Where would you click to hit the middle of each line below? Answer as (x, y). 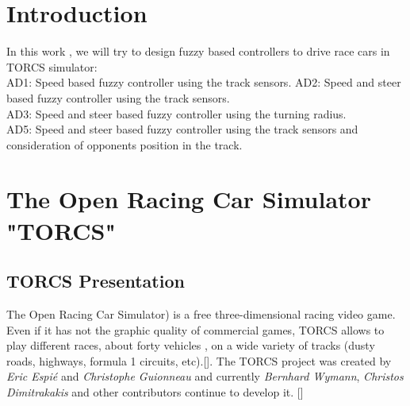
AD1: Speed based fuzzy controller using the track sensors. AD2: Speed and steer (204, 82)
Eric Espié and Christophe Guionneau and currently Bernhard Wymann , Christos (205, 376)
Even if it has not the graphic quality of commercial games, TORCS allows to (195, 329)
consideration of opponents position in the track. (125, 144)
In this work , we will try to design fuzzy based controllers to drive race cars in (198, 51)
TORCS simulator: (52, 66)
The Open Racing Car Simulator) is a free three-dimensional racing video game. (201, 314)
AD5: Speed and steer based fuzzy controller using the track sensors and (182, 129)
